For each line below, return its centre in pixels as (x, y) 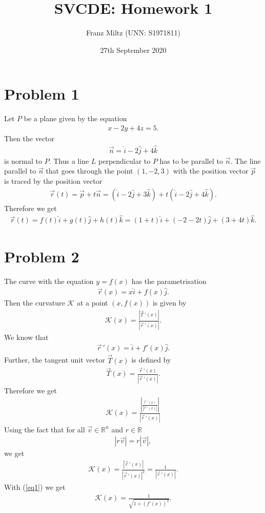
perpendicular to (125, 160)
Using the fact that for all (45, 429)
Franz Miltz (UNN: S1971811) (133, 33)
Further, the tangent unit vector (55, 360)
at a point (92, 303)
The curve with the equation (49, 281)
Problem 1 (42, 94)
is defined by (151, 360)
